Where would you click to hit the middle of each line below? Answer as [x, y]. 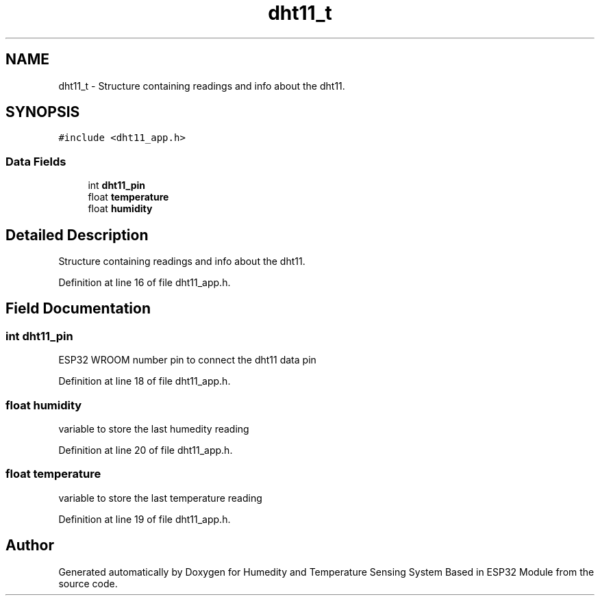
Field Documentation [78, 309]
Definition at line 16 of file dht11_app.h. [145, 283]
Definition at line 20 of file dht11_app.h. [146, 450]
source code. [88, 583]
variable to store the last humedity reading [154, 429]
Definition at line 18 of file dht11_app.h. [145, 381]
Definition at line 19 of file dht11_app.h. [145, 519]
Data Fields [36, 161]
